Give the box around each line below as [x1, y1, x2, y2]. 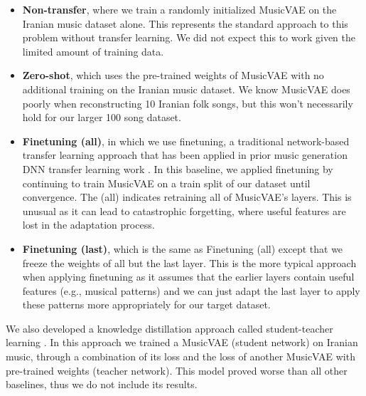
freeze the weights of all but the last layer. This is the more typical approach [22, 255, 357, 270]
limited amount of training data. [22, 43, 164, 58]
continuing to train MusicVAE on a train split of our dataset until [22, 175, 311, 190]
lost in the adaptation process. [22, 217, 155, 232]
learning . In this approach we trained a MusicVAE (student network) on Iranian [6, 335, 358, 350]
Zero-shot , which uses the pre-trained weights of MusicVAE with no [22, 68, 324, 83]
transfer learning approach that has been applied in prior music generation [22, 147, 348, 162]
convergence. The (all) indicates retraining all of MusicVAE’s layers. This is [22, 189, 352, 204]
